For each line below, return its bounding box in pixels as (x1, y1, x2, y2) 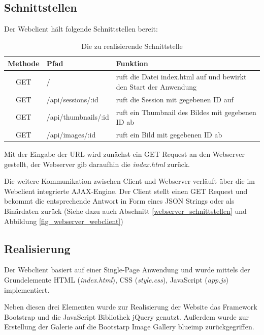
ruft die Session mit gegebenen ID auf (116, 94, 234, 104)
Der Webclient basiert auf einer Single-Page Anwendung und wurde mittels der (4, 264, 250, 275)
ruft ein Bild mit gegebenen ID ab (116, 129, 222, 139)
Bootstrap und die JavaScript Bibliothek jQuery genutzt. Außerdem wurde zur (4, 311, 249, 322)
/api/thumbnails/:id (46, 111, 109, 122)
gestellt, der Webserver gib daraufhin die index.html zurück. (4, 158, 190, 169)
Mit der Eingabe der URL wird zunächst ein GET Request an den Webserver (4, 149, 245, 159)
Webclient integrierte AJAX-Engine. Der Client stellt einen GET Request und (4, 185, 248, 196)
